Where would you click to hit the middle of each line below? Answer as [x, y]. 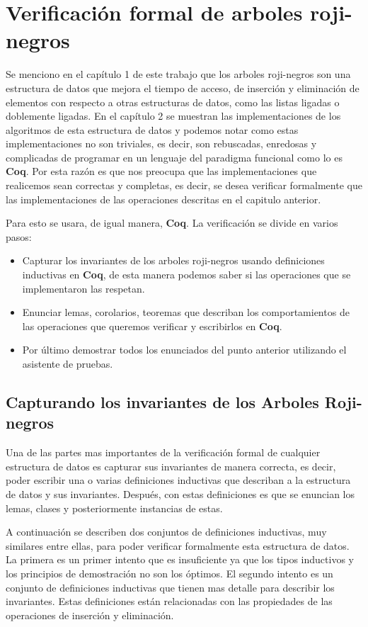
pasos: [19, 236]
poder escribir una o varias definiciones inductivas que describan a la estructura [178, 480]
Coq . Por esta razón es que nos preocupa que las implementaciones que [161, 171]
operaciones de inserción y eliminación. [90, 615]
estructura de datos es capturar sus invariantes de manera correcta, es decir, [171, 466]
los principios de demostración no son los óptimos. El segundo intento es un [169, 573]
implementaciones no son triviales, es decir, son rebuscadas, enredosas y [161, 143]
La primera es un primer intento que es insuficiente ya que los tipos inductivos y [180, 559]
